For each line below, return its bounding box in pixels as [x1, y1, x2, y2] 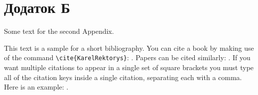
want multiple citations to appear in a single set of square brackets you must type [4, 62, 254, 72]
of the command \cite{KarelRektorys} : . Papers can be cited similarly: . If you [4, 52, 251, 63]
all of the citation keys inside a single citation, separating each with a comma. [4, 72, 242, 82]
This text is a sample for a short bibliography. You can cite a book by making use [4, 42, 254, 53]
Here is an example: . [4, 82, 69, 92]
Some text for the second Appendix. [4, 26, 114, 36]
